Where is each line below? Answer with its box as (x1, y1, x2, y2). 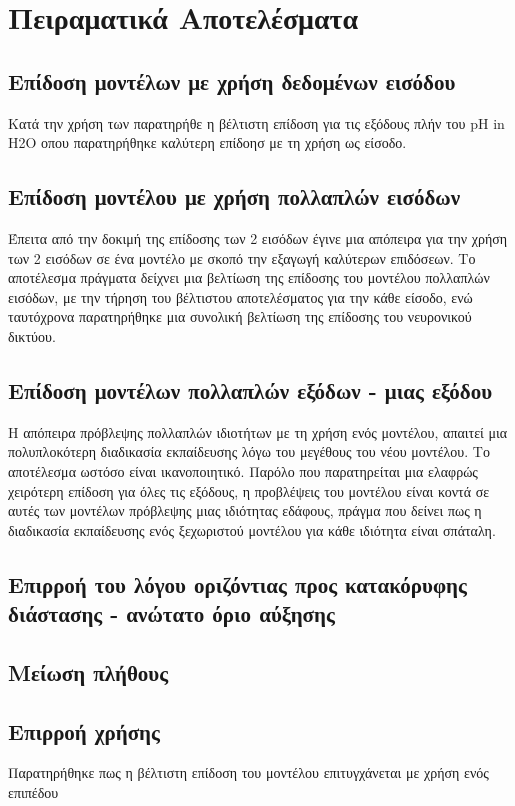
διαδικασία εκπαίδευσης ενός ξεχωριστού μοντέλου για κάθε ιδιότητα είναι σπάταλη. (8, 519, 496, 540)
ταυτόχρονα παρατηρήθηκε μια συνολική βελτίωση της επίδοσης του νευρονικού (8, 306, 472, 327)
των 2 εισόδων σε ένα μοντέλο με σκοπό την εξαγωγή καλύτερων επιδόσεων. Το (8, 247, 476, 268)
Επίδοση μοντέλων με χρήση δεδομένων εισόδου (8, 65, 456, 96)
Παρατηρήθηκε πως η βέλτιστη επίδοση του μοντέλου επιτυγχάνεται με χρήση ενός (8, 762, 489, 783)
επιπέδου (8, 782, 59, 803)
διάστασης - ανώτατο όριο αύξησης (8, 598, 335, 629)
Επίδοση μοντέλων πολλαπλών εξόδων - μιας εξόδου (8, 374, 493, 405)
